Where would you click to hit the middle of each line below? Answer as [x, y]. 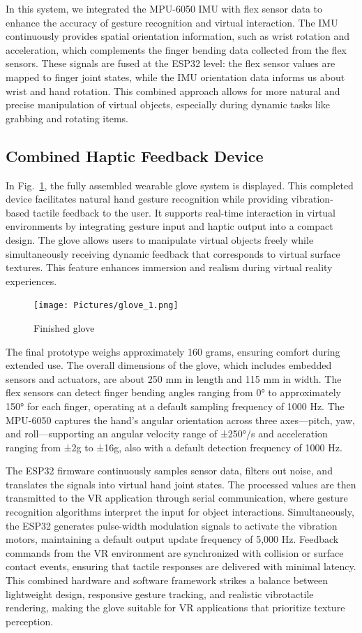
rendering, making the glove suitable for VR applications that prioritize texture [175, 607]
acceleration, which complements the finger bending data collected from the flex [176, 49]
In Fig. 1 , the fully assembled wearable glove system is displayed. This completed [180, 185]
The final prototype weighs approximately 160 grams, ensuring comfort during [173, 351]
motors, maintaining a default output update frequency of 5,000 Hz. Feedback [172, 539]
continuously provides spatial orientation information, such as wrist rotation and [178, 36]
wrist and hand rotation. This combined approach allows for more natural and [173, 90]
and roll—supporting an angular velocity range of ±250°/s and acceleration [167, 434]
